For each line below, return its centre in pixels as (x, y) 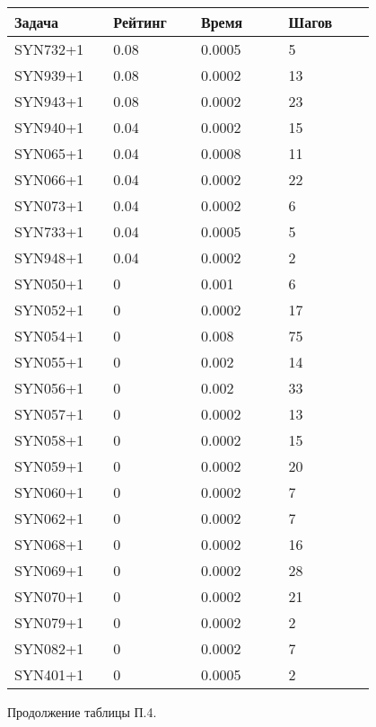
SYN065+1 (49, 153)
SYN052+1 (49, 310)
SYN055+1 (49, 362)
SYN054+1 (49, 336)
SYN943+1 (49, 101)
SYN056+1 (49, 388)
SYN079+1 (49, 622)
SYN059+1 (49, 466)
